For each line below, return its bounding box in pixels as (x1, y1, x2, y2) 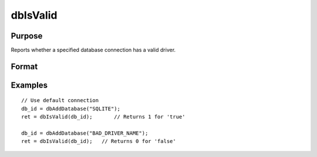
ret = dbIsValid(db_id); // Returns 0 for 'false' (21, 138, 176, 145)
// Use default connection (21, 97, 99, 104)
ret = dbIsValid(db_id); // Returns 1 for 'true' (21, 114, 186, 120)
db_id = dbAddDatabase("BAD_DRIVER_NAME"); (21, 130, 149, 137)
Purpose (11, 31, 43, 41)
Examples (11, 80, 48, 90)
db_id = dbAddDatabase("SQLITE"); (21, 105, 120, 112)
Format (11, 61, 38, 71)
